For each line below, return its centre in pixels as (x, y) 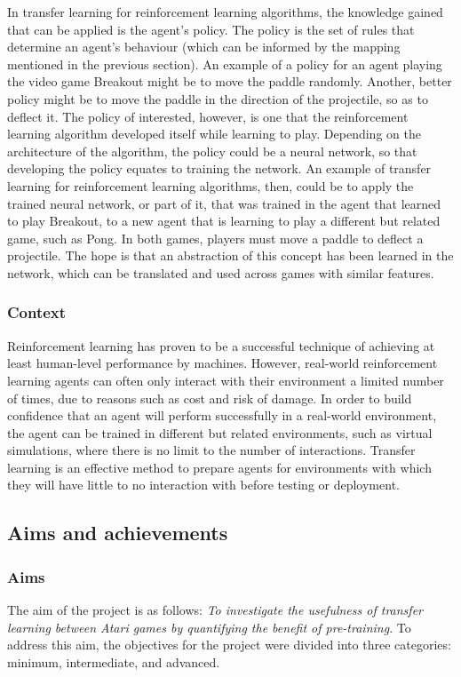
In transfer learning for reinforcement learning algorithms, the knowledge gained (225, 12)
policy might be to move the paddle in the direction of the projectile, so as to (218, 98)
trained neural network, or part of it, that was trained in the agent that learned (224, 203)
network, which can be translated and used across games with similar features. (221, 272)
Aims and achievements (118, 533)
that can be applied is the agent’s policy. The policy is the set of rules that (211, 29)
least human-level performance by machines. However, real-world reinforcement (223, 363)
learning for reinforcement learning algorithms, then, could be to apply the (211, 185)
